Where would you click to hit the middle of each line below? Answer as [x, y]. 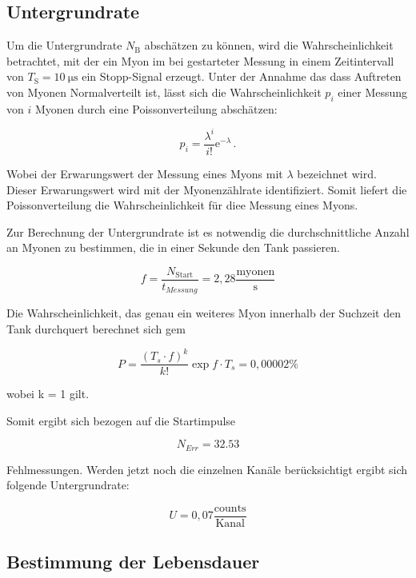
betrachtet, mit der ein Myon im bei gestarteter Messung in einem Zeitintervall [200, 60]
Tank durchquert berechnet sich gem [96, 329]
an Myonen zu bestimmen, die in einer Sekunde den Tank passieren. [173, 247]
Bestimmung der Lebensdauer [133, 562]
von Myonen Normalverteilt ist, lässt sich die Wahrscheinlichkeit [164, 92]
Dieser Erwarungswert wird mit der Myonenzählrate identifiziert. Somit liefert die [207, 189]
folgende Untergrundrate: [68, 485]
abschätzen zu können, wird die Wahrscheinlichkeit [269, 45]
